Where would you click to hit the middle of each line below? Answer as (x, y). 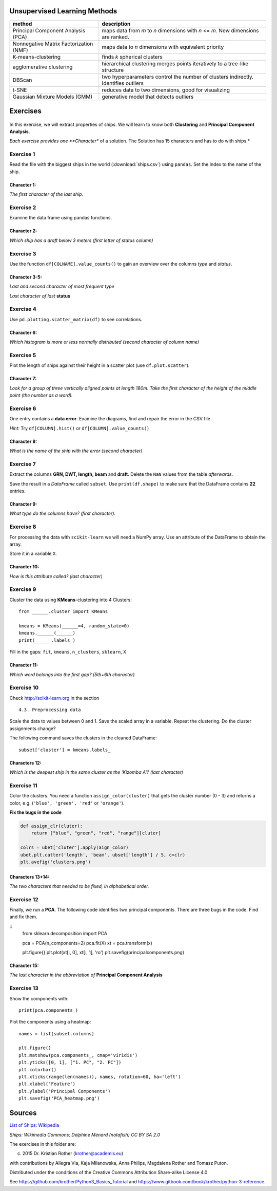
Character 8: (23, 441)
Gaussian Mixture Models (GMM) (52, 97)
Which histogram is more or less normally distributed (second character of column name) (104, 342)
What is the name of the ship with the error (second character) (76, 451)
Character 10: (24, 567)
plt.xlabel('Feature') (47, 1084)
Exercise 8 (23, 527)
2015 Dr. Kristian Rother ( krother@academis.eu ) (73, 1153)
